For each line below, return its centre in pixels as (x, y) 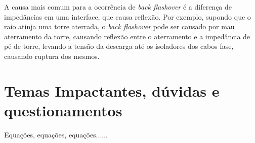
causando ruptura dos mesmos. (52, 56)
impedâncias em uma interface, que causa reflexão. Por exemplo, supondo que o (127, 16)
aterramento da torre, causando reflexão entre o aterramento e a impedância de (127, 36)
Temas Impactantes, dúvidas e (112, 90)
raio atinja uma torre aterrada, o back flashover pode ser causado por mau (119, 26)
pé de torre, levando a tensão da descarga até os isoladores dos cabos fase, (119, 46)
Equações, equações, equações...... (56, 134)
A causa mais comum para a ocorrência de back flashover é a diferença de (118, 7)
